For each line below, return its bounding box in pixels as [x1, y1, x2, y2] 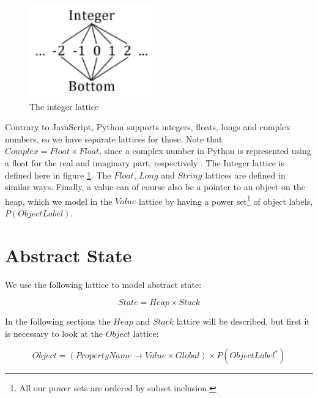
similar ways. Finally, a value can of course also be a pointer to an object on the [5, 180, 305, 193]
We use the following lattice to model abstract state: [5, 278, 202, 290]
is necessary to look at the [5, 326, 103, 339]
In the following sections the [5, 315, 111, 328]
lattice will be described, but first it [176, 315, 310, 328]
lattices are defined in [205, 168, 286, 181]
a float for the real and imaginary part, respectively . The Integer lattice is [5, 156, 284, 169]
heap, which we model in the [5, 194, 113, 207]
